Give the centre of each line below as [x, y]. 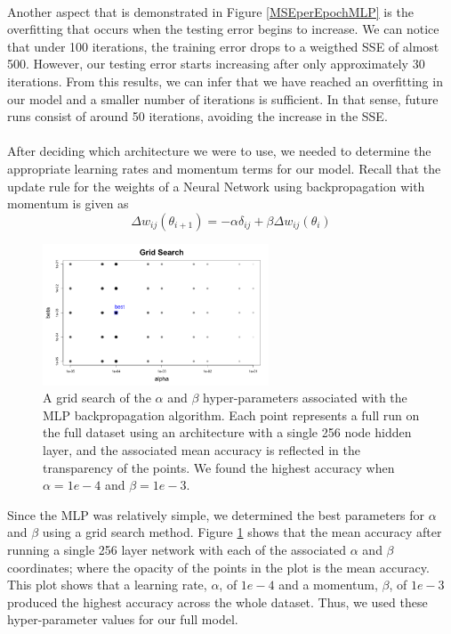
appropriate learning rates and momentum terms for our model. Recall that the [224, 168]
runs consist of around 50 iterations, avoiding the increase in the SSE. [197, 116]
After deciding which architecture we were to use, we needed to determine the [219, 151]
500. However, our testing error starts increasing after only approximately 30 [216, 64]
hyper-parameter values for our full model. [123, 619]
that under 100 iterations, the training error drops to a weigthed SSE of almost [223, 46]
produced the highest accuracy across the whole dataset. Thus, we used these [217, 601]
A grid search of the [97, 398]
